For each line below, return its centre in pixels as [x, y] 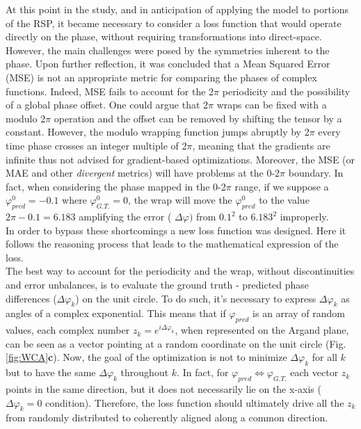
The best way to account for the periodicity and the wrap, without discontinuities [180, 271]
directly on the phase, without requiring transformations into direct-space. [164, 37]
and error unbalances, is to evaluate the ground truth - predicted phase [158, 285]
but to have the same [51, 372]
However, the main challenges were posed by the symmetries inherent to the [168, 50]
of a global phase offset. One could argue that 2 [107, 105]
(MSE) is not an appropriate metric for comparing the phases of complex [161, 77]
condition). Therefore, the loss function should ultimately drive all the [195, 402]
